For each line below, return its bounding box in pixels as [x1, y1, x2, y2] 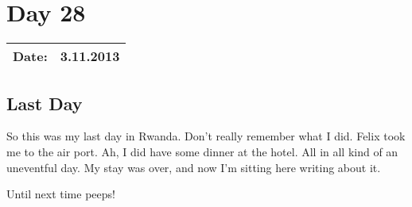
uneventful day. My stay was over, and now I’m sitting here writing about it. [6, 159, 381, 175]
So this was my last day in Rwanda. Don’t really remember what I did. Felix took [6, 128, 406, 144]
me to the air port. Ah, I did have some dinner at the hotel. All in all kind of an [6, 143, 398, 159]
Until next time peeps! [6, 186, 115, 202]
